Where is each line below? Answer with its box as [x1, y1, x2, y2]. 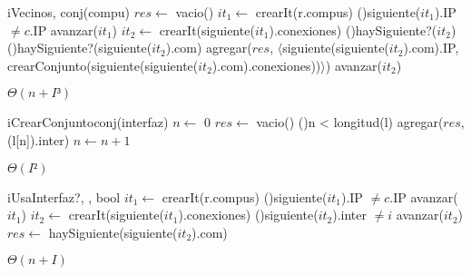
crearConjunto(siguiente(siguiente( [7, 55, 199, 74]
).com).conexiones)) [211, 55, 321, 74]
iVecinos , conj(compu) [7, 3, 131, 21]
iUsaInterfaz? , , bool [7, 187, 121, 206]
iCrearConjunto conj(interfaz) [7, 113, 169, 132]
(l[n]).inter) [7, 130, 70, 149]
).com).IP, [403, 38, 459, 57]
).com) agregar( [165, 38, 252, 57]
